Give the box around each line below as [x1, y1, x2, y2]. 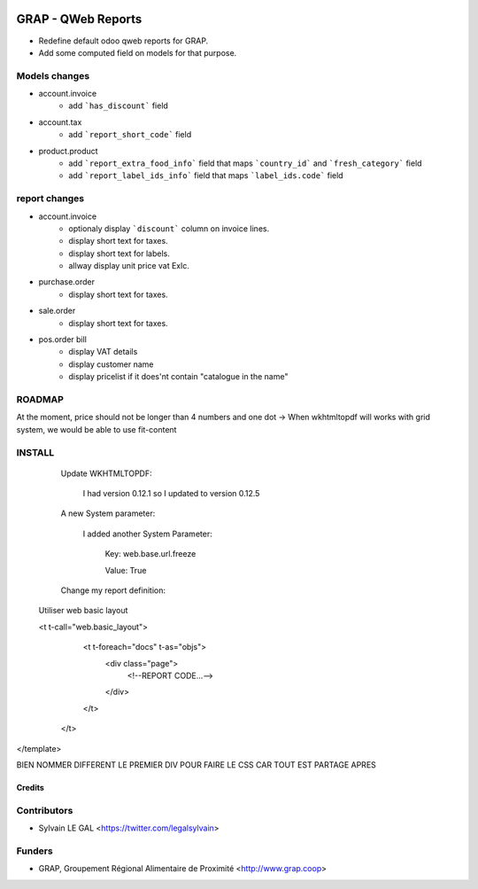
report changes [16, 192, 84, 205]
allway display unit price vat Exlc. [68, 261, 189, 271]
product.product [38, 145, 98, 156]
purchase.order [38, 277, 96, 287]
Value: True [104, 565, 147, 575]
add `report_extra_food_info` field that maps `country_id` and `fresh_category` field [68, 158, 422, 168]
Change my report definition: [60, 585, 166, 596]
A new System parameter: [60, 508, 156, 519]
